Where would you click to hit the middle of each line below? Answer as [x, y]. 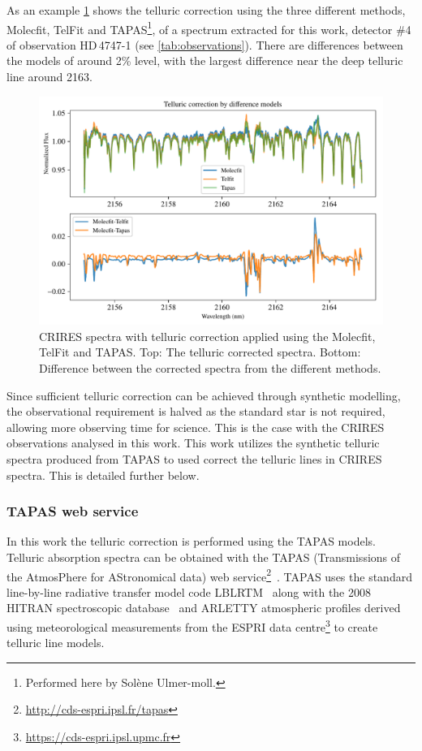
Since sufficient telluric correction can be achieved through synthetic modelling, [204, 395]
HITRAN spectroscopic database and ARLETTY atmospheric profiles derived [204, 608]
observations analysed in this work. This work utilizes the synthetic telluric [193, 443]
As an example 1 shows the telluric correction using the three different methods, [206, 10]
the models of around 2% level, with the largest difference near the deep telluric [205, 60]
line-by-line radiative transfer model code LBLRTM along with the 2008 [189, 591]
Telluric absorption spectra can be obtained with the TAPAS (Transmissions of [204, 557]
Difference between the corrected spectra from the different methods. [210, 367]
